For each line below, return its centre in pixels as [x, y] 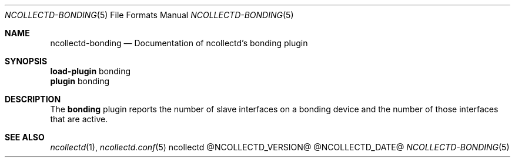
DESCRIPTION [33, 99]
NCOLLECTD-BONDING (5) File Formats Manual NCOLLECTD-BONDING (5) [149, 15]
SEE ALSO [25, 137]
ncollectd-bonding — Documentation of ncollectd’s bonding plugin [179, 43]
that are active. [79, 119]
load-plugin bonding [91, 71]
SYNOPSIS [26, 61]
